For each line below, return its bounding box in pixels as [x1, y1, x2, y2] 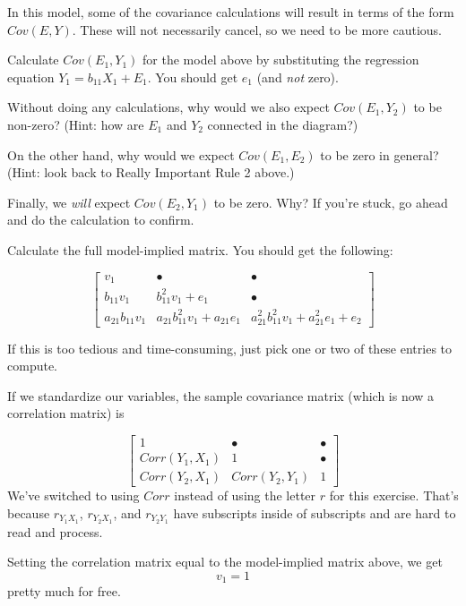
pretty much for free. [7, 582, 121, 601]
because [7, 503, 50, 522]
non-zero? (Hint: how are [7, 115, 144, 133]
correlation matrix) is [7, 404, 125, 422]
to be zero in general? [320, 145, 439, 164]
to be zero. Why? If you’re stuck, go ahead [213, 192, 448, 211]
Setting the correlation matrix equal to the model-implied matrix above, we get [7, 552, 443, 571]
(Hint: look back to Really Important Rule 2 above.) [7, 163, 295, 182]
